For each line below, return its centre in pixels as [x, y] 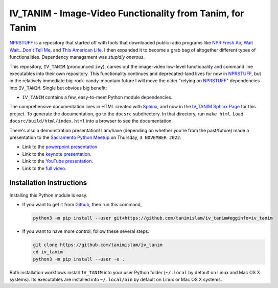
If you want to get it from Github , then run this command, [82, 204]
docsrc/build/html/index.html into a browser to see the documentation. [91, 121]
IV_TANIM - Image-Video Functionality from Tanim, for [127, 13]
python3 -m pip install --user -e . [79, 259]
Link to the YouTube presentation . [58, 161]
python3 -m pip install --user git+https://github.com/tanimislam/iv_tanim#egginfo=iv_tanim [153, 218]
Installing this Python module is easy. [49, 195]
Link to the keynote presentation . [57, 154]
